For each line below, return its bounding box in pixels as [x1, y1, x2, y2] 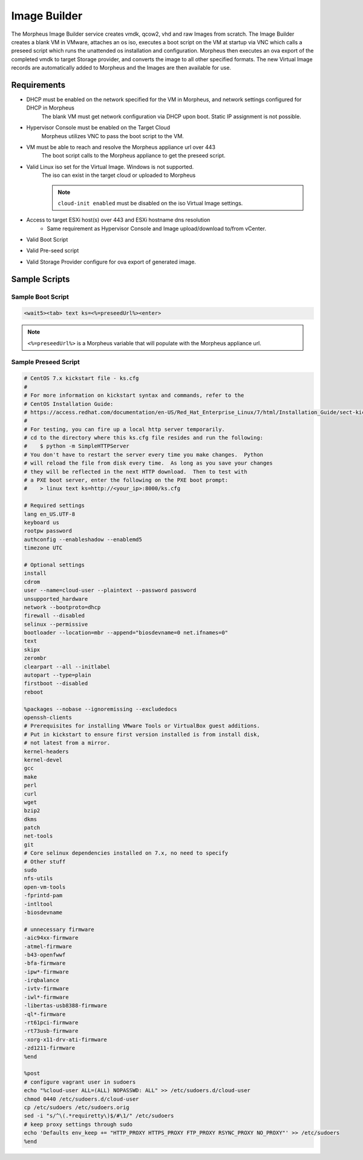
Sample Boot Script [11, 293, 70, 301]
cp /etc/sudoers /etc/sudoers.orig [24, 1104, 129, 1111]
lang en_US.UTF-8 [24, 511, 76, 517]
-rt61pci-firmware [24, 1019, 79, 1026]
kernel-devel [24, 756, 63, 763]
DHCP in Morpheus [26, 104, 75, 111]
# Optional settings [24, 561, 85, 568]
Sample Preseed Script [11, 357, 80, 366]
